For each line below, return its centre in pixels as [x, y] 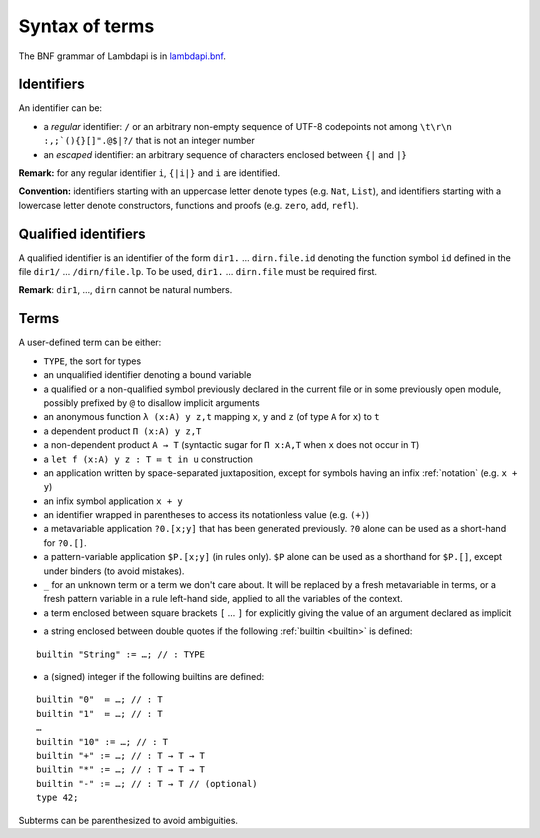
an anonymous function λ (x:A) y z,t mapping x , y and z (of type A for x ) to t [211, 417]
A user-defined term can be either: [90, 342]
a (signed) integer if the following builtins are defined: [154, 676]
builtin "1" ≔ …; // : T [100, 713]
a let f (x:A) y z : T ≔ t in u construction [148, 459]
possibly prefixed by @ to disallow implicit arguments [151, 402]
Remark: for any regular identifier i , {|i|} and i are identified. [149, 173]
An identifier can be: [60, 108]
